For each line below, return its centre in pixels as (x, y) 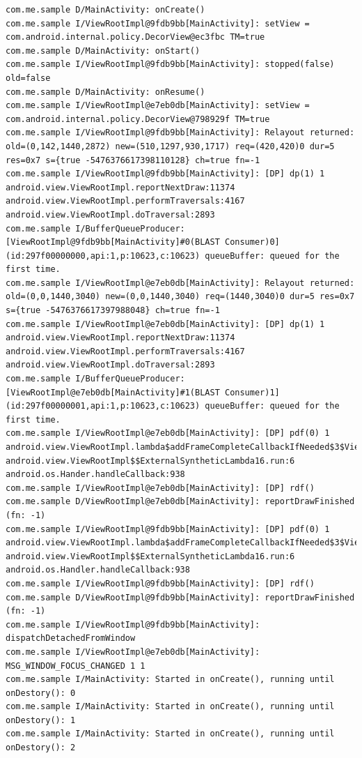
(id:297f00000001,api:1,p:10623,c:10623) (103, 406)
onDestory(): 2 (41, 748)
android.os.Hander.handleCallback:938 (95, 475)
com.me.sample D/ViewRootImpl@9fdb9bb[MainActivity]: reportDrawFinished (180, 597)
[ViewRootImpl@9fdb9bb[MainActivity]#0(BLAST (113, 242)
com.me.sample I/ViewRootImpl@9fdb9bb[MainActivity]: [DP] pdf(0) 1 (168, 529)
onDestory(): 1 (41, 720)
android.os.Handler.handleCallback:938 (98, 570)
